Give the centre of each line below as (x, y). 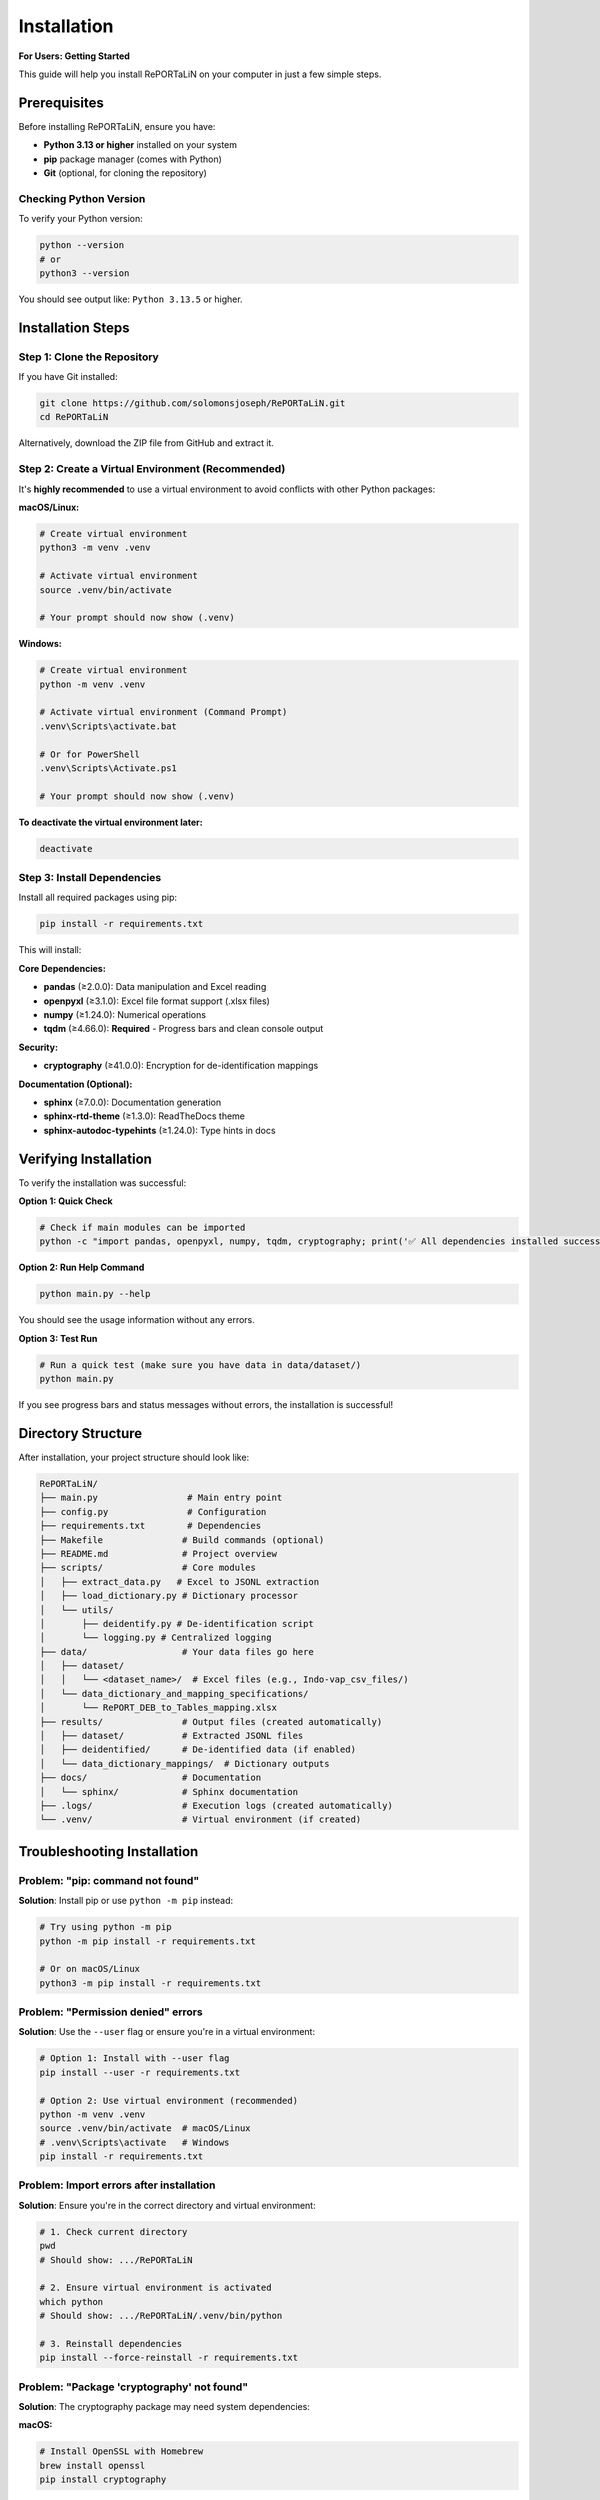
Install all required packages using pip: (97, 897)
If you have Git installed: (68, 377)
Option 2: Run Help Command (81, 1267)
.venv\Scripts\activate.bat (108, 726)
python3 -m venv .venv (95, 548)
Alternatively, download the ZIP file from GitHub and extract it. (146, 443)
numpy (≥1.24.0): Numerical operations (125, 1014)
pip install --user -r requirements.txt (139, 2072)
